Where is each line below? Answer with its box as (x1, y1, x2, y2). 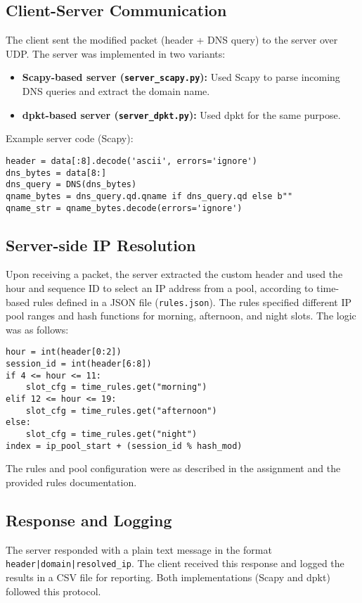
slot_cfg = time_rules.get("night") (25, 429, 198, 439)
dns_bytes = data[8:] (6, 167, 107, 178)
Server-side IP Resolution (6, 234, 196, 255)
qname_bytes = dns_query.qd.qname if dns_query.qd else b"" (6, 191, 293, 201)
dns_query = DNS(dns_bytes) (6, 179, 137, 190)
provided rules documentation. (6, 474, 137, 489)
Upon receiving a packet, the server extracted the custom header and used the (6, 267, 343, 281)
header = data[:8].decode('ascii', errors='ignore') (6, 155, 257, 166)
